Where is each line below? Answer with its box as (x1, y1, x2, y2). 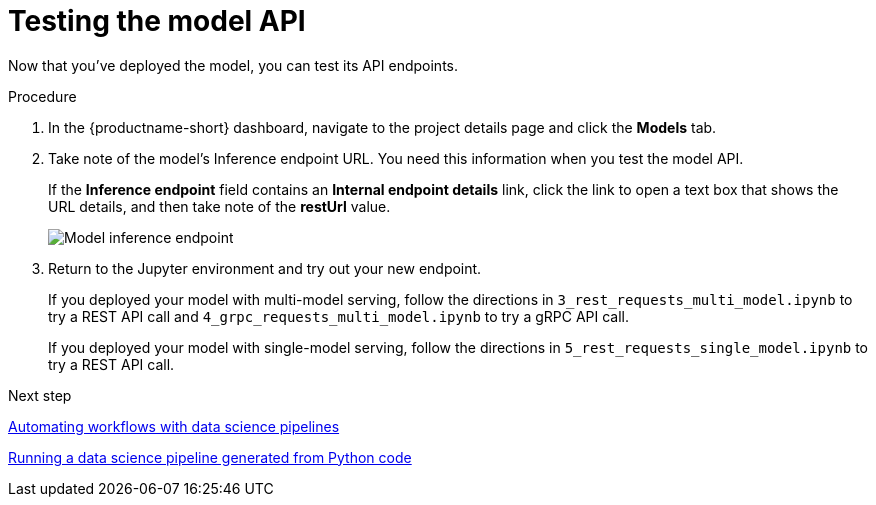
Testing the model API (8, 4, 306, 38)
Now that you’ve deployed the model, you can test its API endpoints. (8, 56, 459, 74)
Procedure (8, 87, 77, 105)
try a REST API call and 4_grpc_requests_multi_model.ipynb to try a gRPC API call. (48, 307, 630, 325)
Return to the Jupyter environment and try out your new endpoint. (48, 259, 482, 277)
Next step (8, 386, 72, 404)
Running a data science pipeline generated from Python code (8, 448, 412, 466)
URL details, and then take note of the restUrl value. (48, 197, 391, 215)
